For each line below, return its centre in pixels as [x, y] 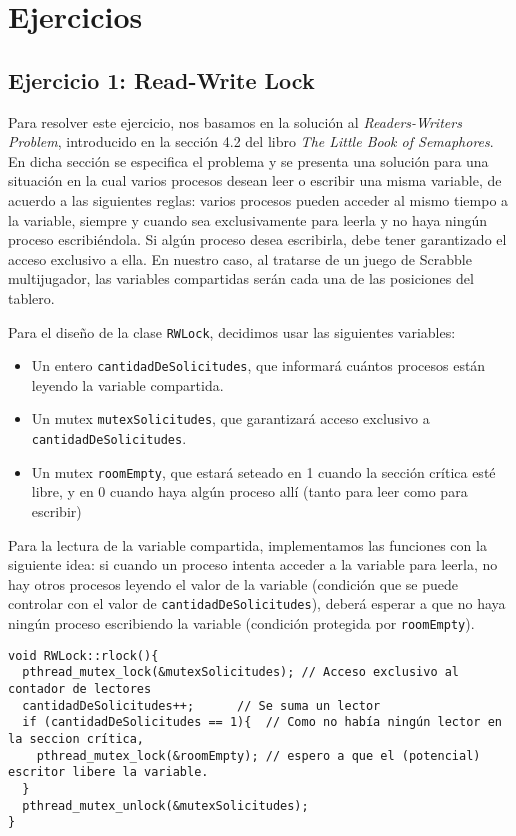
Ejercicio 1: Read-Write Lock [161, 79]
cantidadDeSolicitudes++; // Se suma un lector [201, 705]
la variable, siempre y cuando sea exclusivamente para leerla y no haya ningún [248, 219]
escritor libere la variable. [108, 772]
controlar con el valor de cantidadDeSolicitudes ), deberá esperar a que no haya [257, 603]
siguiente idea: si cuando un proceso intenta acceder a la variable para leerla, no [253, 564]
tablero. [31, 297]
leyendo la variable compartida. [127, 384]
